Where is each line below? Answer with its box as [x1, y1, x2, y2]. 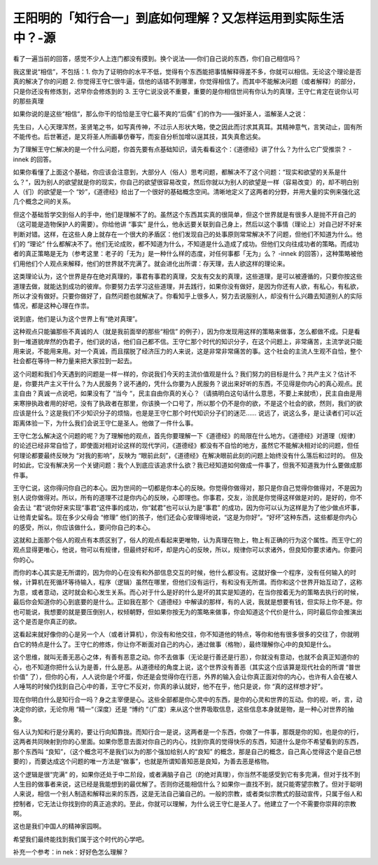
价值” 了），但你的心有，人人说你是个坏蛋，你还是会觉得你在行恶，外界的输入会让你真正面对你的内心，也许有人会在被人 [13, 673, 358, 681]
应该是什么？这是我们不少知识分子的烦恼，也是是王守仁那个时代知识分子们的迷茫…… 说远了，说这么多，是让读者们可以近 [13, 409, 363, 417]
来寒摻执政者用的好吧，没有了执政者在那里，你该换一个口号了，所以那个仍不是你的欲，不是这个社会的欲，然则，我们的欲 [13, 399, 363, 407]
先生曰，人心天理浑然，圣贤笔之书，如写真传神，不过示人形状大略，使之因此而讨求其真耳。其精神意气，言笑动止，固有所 [13, 123, 363, 131]
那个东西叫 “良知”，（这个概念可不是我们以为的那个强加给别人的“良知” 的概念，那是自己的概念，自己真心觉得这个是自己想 [13, 747, 362, 756]
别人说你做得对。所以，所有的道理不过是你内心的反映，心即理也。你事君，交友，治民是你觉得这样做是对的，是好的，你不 [13, 493, 363, 502]
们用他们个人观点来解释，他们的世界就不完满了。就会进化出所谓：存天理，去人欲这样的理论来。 [13, 259, 289, 268]
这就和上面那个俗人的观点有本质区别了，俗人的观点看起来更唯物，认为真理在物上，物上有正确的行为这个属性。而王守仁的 [13, 536, 363, 544]
